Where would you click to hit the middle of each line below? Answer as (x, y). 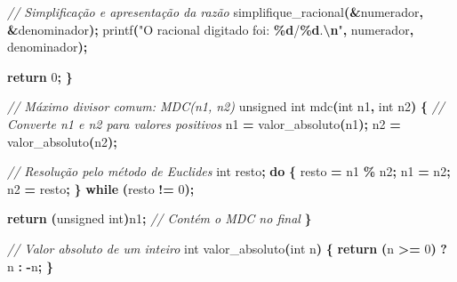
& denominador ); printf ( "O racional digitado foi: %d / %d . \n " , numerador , (211, 29)
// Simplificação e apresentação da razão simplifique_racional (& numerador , (216, 12)
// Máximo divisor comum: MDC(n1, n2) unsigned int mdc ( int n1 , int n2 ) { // (226, 106)
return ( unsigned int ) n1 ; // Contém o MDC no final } (160, 218)
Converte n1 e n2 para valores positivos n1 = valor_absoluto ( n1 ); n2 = (204, 123)
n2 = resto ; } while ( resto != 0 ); (101, 188)
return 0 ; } (40, 76)
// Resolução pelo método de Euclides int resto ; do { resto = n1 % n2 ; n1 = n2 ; (229, 171)
